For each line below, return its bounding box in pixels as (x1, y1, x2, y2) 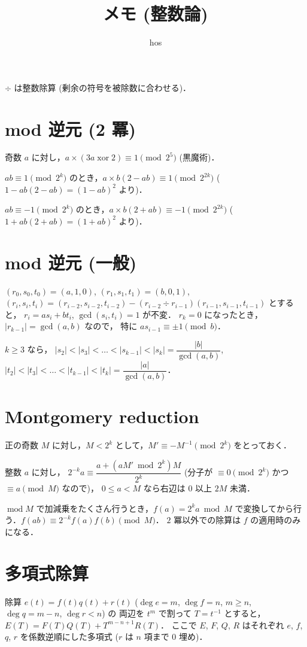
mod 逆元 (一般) (5, 250, 137, 274)
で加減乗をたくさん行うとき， (36, 502, 154, 514)
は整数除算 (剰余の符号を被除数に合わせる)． (14, 81, 192, 93)
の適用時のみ (250, 514, 301, 526)
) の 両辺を (102, 607, 144, 619)
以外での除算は (182, 514, 241, 526)
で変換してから (235, 502, 293, 514)
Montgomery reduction (5, 404, 199, 429)
